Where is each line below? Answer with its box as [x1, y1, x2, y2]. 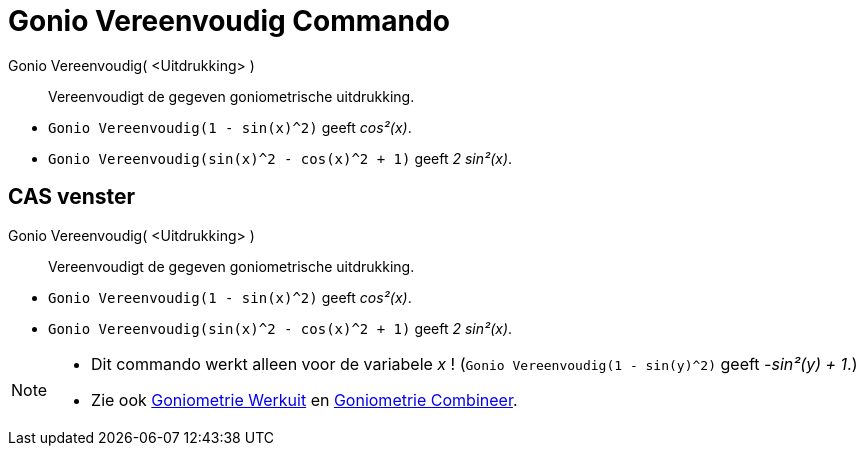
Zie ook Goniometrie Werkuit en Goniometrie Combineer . [91, 389, 518, 410]
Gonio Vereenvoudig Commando [8, 4, 450, 38]
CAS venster [8, 184, 136, 210]
